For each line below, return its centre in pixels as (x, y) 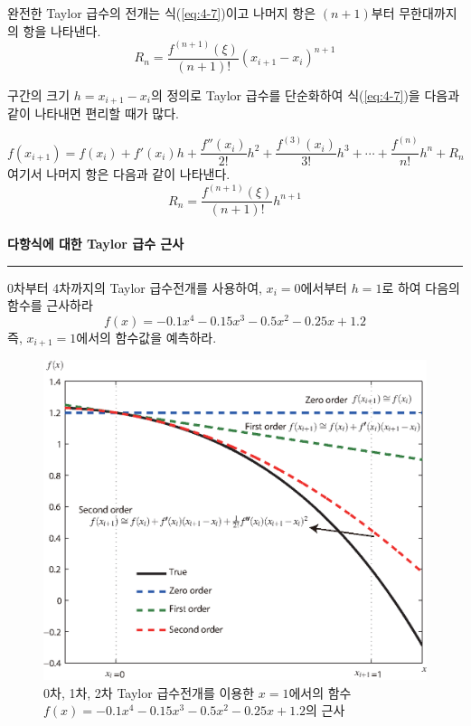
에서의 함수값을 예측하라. (146, 337)
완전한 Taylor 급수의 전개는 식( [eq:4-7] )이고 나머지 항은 (162, 13)
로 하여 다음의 (421, 287)
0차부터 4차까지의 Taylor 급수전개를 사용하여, (135, 287)
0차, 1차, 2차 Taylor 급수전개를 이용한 (149, 692)
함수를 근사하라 (50, 305)
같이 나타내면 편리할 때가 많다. (93, 113)
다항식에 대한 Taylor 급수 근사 (96, 243)
